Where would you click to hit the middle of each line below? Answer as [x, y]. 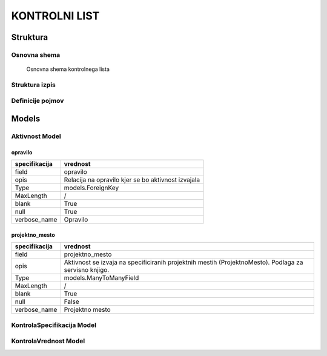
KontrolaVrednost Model [48, 341]
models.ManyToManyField [101, 278]
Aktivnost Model [36, 136]
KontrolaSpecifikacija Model [54, 325]
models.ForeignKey [91, 188]
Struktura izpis [33, 85]
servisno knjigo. [87, 270]
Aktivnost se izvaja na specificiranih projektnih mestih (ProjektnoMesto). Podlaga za [183, 262]
